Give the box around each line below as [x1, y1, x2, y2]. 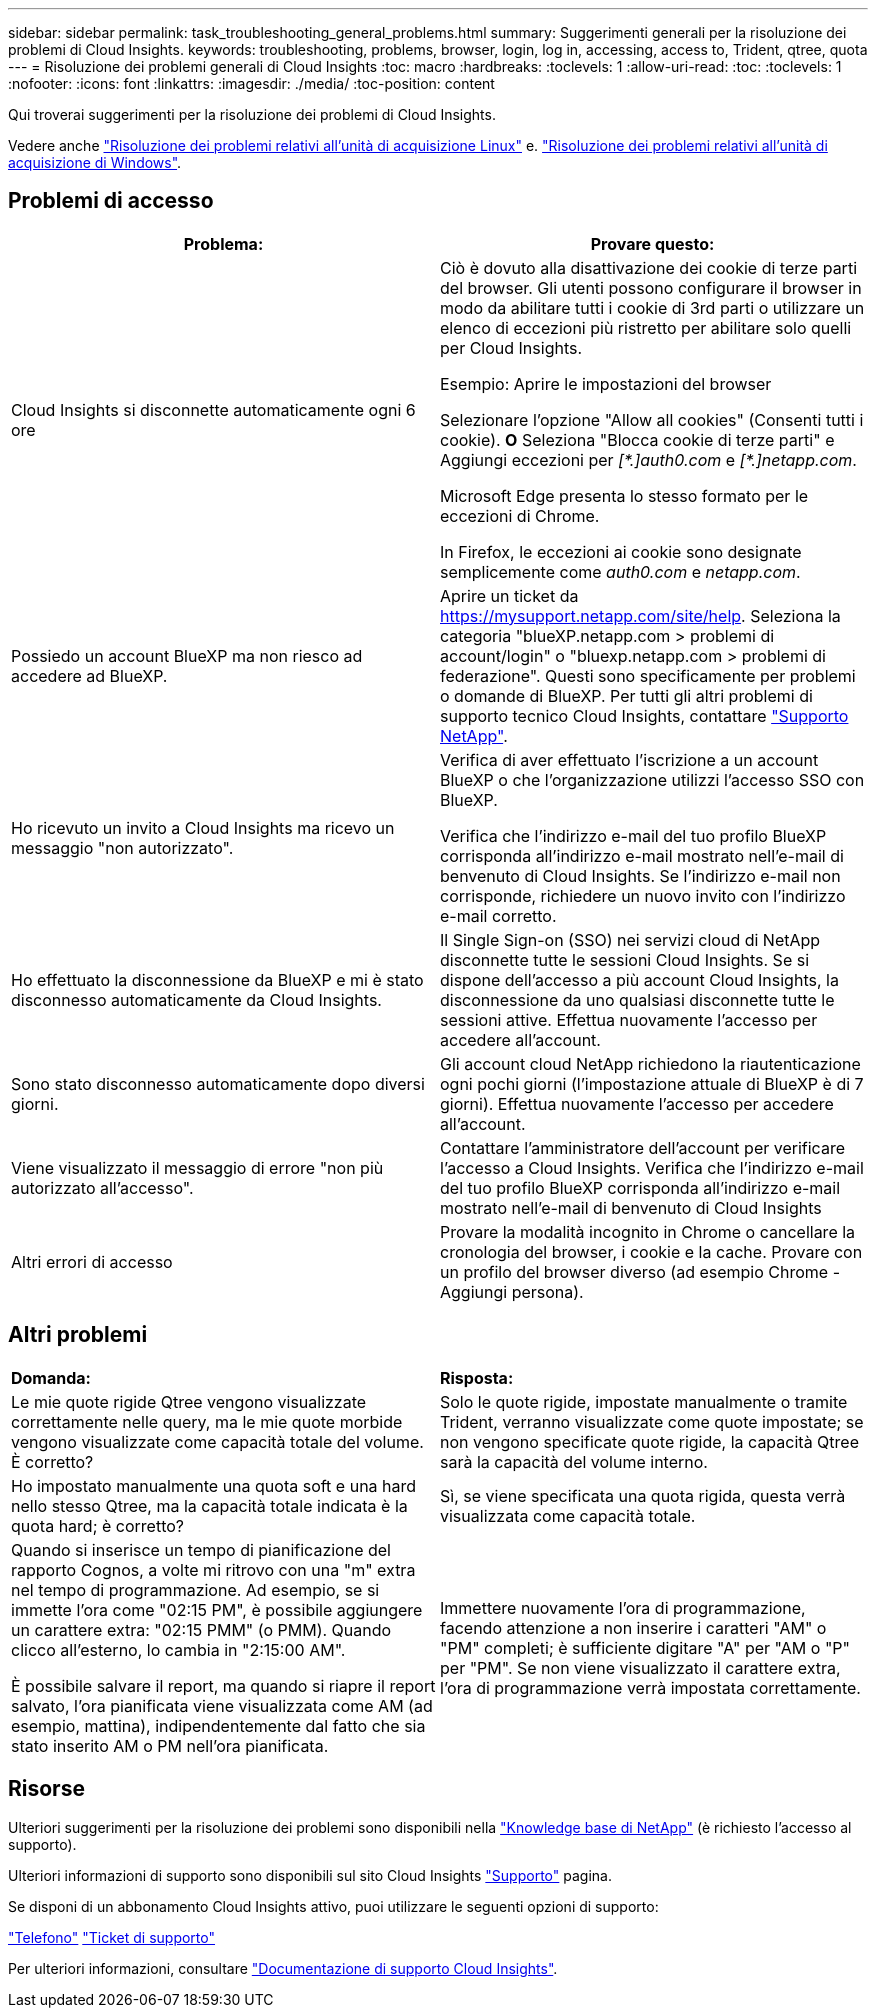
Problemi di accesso [8, 188, 214, 214]
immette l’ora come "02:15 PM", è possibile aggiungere [11, 1599, 423, 1620]
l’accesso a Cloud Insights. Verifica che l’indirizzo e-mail [440, 1157, 864, 1178]
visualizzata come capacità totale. [440, 1505, 696, 1526]
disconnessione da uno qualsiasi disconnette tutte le [440, 989, 835, 1010]
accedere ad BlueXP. [11, 665, 168, 686]
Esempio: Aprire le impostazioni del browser [440, 373, 772, 394]
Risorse [8, 1776, 85, 1802]
